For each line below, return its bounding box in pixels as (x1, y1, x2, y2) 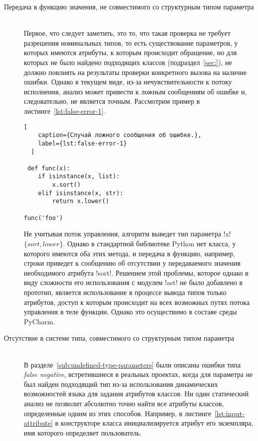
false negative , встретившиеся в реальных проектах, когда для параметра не (24, 369, 253, 379)
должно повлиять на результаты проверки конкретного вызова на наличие (24, 67, 247, 77)
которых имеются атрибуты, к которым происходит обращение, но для (24, 47, 237, 58)
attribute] (24, 418, 53, 428)
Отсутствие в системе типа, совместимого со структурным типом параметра (4, 333, 234, 343)
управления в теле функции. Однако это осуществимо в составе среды (24, 306, 237, 317)
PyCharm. (24, 316, 55, 326)
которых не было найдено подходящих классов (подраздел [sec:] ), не (24, 57, 232, 67)
